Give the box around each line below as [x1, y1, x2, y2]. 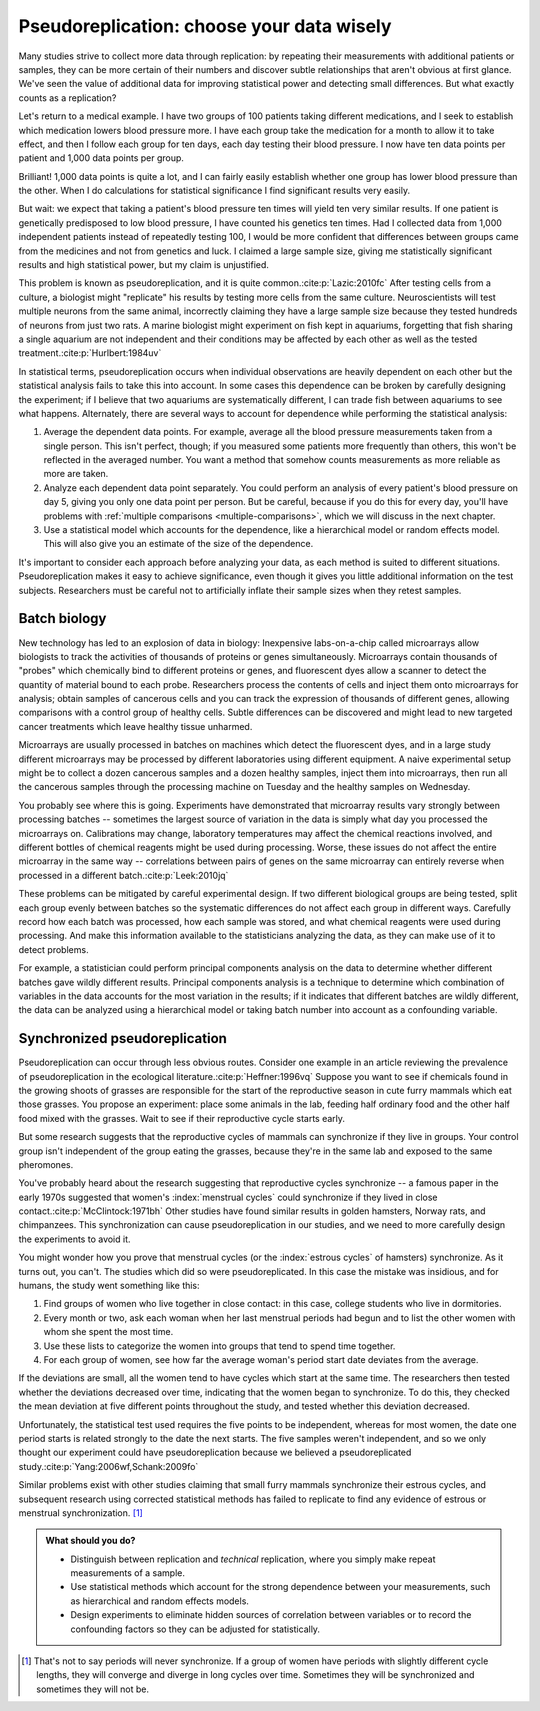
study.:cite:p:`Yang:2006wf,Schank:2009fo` [18, 1460, 199, 1472]
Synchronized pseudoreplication [18, 1030, 227, 1047]
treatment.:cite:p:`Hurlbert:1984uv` [18, 347, 162, 359]
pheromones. [18, 1158, 74, 1170]
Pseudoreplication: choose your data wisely [18, 15, 392, 37]
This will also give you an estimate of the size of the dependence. [43, 538, 314, 550]
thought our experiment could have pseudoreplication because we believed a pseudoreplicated [18, 1446, 412, 1459]
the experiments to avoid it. [18, 1233, 131, 1245]
